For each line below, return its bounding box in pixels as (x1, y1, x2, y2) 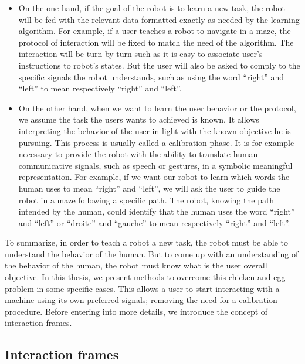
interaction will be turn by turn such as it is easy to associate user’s (18, 47, 263, 60)
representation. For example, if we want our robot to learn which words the (18, 171, 290, 183)
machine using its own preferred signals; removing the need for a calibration (5, 294, 277, 306)
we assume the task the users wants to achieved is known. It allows (18, 113, 259, 125)
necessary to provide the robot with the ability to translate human (18, 148, 258, 160)
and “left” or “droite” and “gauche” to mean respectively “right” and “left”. (18, 216, 290, 229)
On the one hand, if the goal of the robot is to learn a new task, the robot (18, 2, 285, 13)
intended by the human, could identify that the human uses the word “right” (18, 205, 295, 217)
